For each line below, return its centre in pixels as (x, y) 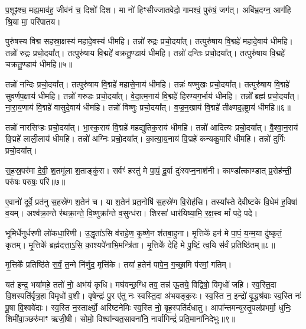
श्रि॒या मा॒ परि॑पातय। (33, 21)
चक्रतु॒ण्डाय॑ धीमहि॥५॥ (39, 64)
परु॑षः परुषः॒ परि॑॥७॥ (35, 182)
